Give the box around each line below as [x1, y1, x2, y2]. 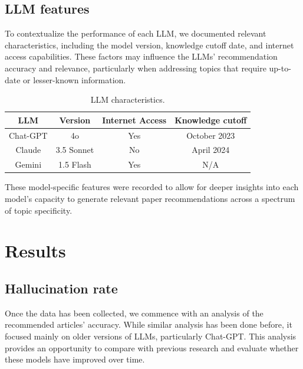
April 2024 [192, 143, 230, 156]
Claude [15, 143, 41, 156]
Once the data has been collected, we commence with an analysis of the [5, 306, 264, 319]
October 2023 [186, 129, 235, 141]
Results [5, 239, 66, 263]
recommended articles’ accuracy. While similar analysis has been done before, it [5, 318, 292, 331]
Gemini [15, 158, 42, 171]
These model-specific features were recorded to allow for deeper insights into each [5, 181, 299, 193]
